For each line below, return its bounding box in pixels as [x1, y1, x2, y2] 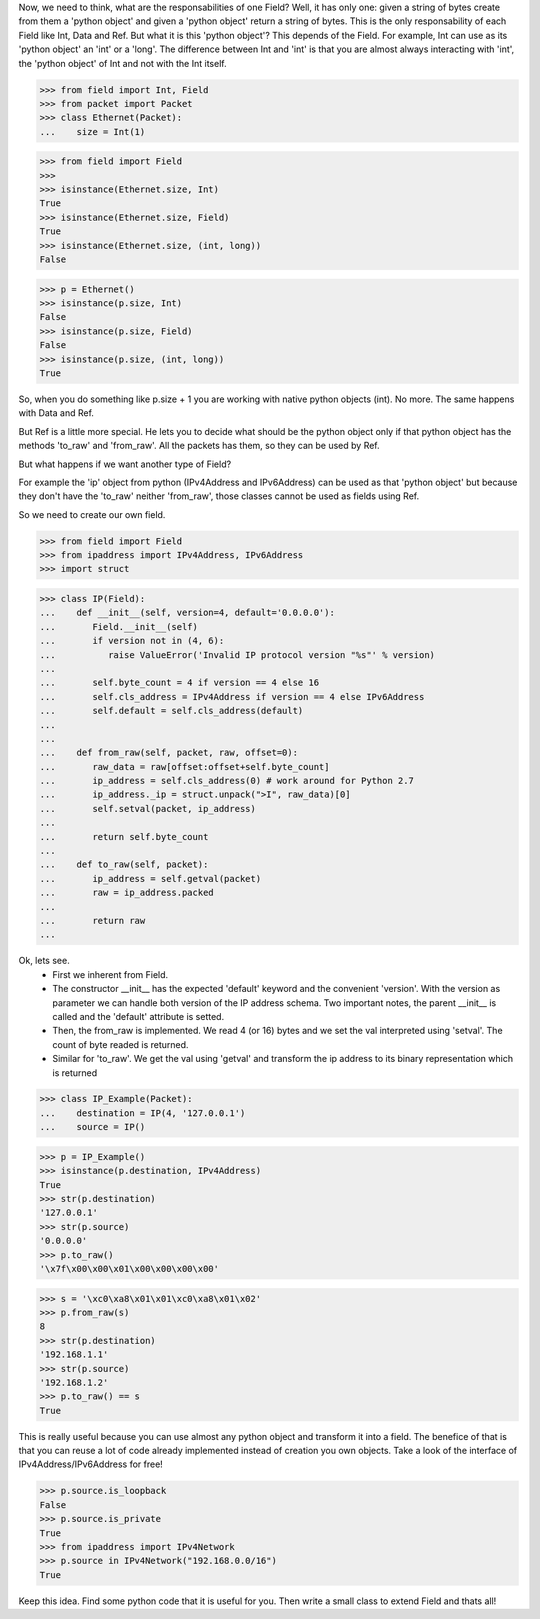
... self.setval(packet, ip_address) [39, 803, 257, 814]
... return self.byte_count [39, 831, 209, 842]
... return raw [39, 915, 146, 926]
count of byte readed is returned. [52, 1038, 189, 1050]
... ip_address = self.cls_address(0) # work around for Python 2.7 [39, 775, 415, 787]
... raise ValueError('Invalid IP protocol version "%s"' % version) [39, 649, 435, 660]
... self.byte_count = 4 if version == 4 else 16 [39, 677, 320, 689]
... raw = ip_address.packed [39, 887, 214, 899]
